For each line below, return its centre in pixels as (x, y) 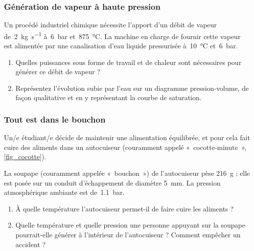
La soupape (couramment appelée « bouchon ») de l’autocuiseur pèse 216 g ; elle (127, 173)
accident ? (31, 244)
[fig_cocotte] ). (25, 157)
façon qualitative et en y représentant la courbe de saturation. (108, 97)
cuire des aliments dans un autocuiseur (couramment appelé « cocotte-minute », (125, 147)
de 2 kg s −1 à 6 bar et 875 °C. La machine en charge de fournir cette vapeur (122, 35)
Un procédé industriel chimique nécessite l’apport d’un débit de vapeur (110, 25)
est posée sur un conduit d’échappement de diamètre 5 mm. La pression (112, 182)
